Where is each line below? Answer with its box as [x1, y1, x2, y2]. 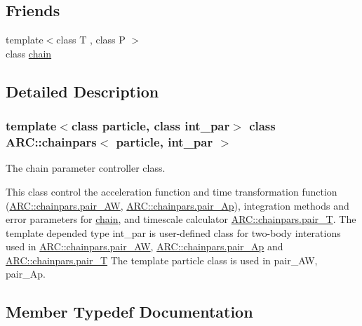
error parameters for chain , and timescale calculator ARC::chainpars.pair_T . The [6, 212, 356, 226]
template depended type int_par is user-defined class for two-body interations [6, 225, 341, 240]
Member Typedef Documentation [6, 301, 253, 322]
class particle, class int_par [71, 117, 230, 135]
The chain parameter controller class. [6, 161, 166, 175]
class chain [6, 46, 52, 60]
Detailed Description [6, 80, 159, 102]
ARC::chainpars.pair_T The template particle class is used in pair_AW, [6, 252, 318, 267]
